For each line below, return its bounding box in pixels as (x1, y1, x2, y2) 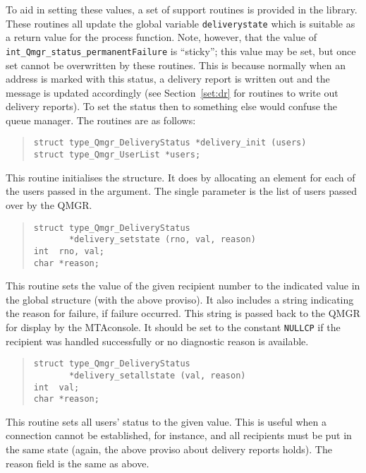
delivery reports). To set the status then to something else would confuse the (6, 99, 338, 114)
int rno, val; (33, 246, 105, 256)
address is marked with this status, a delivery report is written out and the (6, 71, 330, 86)
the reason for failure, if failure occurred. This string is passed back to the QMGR (6, 306, 360, 321)
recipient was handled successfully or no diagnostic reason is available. (6, 333, 309, 348)
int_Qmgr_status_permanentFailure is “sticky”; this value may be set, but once (6, 43, 356, 58)
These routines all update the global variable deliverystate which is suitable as (6, 16, 355, 30)
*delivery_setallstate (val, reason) (68, 370, 246, 381)
